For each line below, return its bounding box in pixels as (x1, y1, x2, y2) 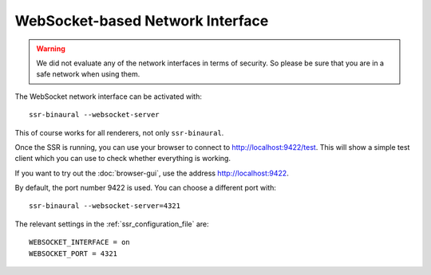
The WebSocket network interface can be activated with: (14, 92, 203, 101)
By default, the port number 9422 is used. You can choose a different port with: (14, 183, 277, 193)
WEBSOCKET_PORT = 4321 (29, 249, 118, 258)
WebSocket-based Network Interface (14, 12, 269, 29)
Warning (36, 44, 65, 53)
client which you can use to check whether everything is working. (14, 154, 231, 163)
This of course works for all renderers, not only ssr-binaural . (14, 128, 224, 137)
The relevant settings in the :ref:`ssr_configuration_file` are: (14, 219, 209, 229)
